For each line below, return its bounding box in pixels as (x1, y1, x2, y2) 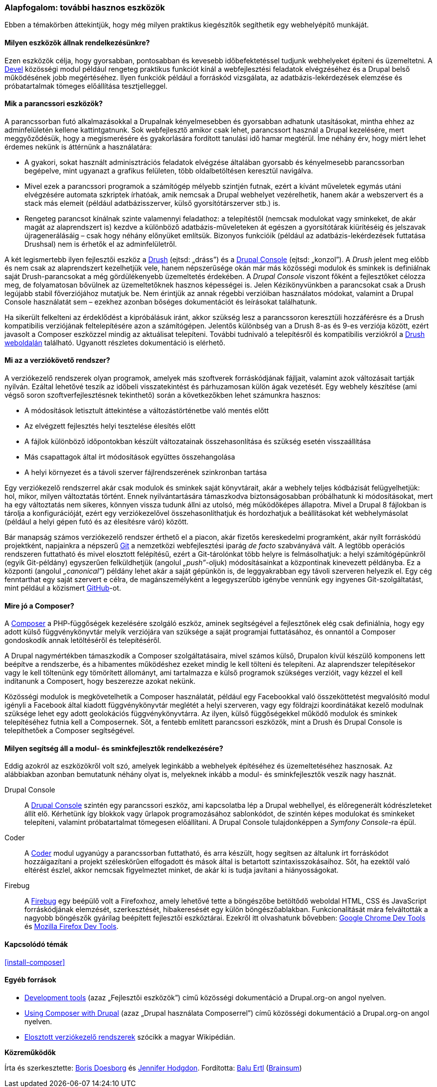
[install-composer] (4, 957, 65, 966)
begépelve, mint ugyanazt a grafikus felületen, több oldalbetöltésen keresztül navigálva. (24, 166, 313, 175)
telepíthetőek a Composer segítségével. (4, 726, 135, 735)
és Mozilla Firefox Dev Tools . (24, 922, 119, 931)
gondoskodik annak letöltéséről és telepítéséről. (4, 636, 161, 645)
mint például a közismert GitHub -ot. (4, 584, 122, 593)
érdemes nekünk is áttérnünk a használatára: (4, 142, 152, 151)
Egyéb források (4, 975, 56, 984)
